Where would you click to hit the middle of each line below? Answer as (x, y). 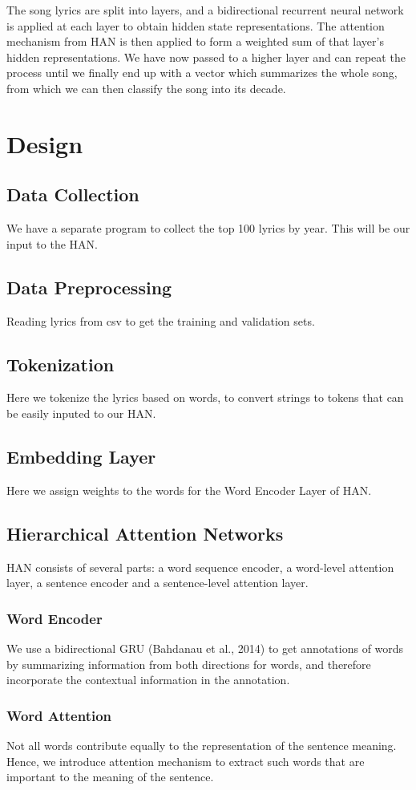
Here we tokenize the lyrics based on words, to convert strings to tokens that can (205, 397)
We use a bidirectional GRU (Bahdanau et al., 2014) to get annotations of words (205, 648)
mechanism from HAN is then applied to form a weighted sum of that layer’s (195, 41)
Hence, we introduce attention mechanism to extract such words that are (186, 761)
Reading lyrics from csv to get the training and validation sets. (161, 320)
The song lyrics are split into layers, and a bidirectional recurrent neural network (205, 10)
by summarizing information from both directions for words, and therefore (189, 664)
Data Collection (73, 194)
